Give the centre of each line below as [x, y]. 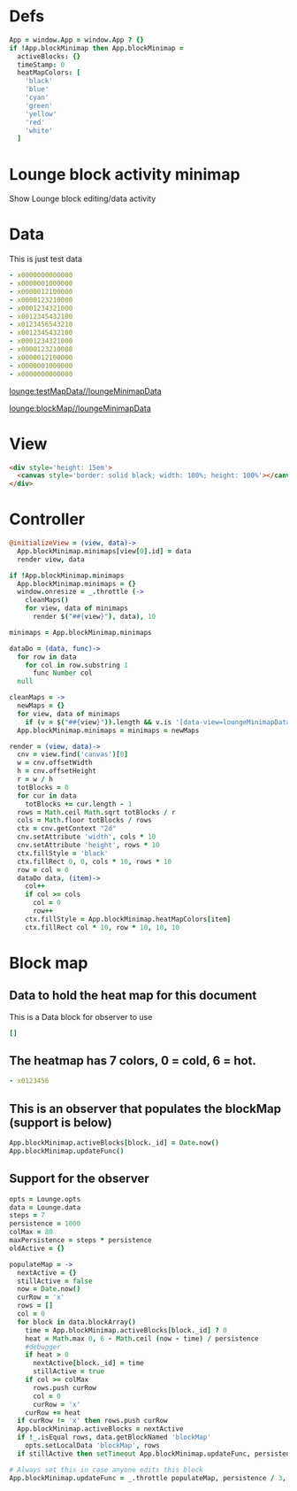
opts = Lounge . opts [45, 1199]
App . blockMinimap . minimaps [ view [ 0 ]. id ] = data [104, 551]
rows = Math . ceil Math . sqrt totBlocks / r [96, 812]
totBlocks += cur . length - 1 [79, 804]
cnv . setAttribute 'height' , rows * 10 [89, 846]
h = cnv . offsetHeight [57, 771]
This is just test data [46, 259]
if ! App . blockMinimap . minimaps [67, 576]
